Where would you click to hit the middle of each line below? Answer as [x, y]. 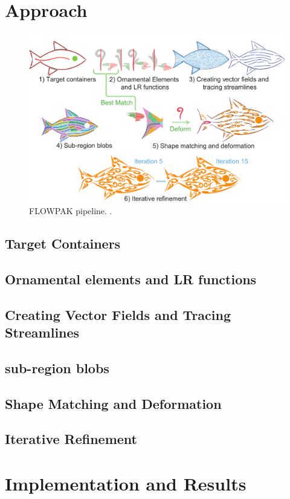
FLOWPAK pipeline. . [71, 211]
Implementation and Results [126, 484]
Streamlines [42, 332]
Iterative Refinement [71, 439]
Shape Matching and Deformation [113, 403]
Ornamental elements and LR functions [131, 279]
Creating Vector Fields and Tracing [118, 314]
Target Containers [63, 243]
